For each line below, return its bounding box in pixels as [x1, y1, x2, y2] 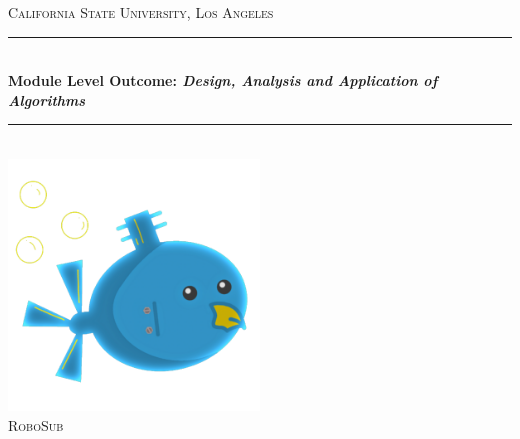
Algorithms [8, 89, 86, 110]
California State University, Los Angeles [8, 2, 274, 22]
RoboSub [8, 414, 64, 435]
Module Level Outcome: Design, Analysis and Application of [8, 70, 438, 91]
